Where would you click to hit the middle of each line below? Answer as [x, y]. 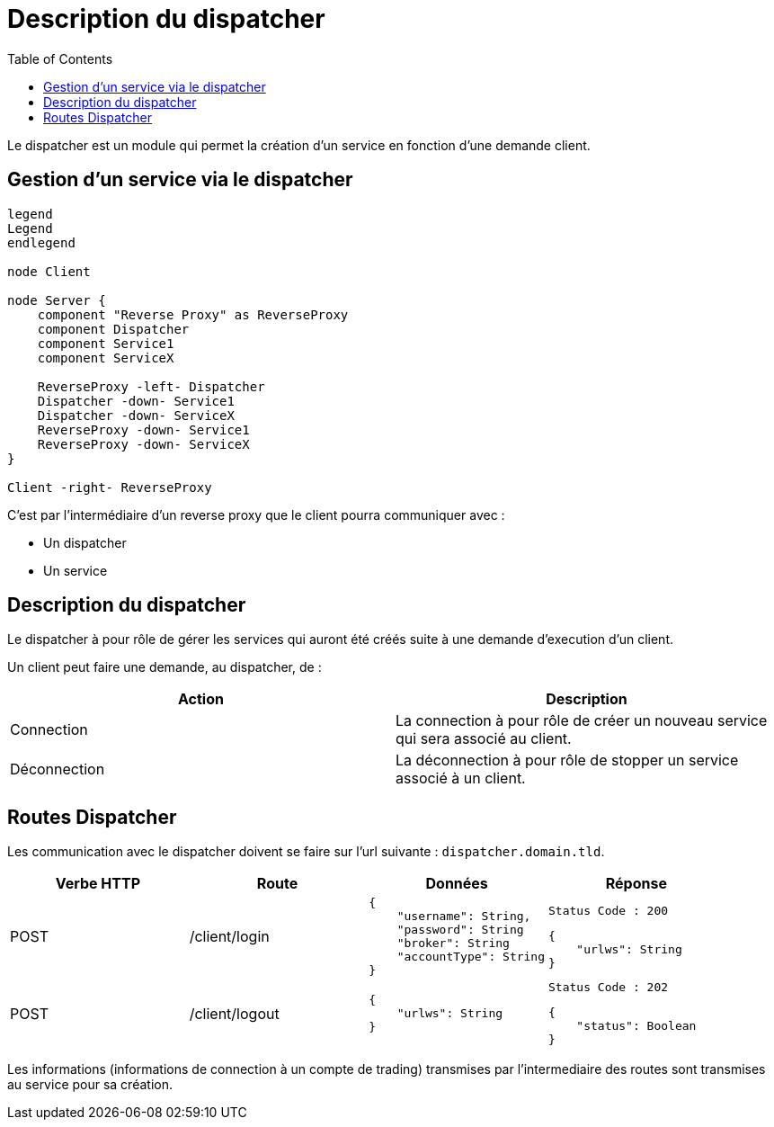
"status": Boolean [636, 1026]
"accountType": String [471, 957]
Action [201, 699]
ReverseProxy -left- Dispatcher [151, 386]
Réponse [636, 884]
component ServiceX [106, 358]
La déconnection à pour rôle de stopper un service [567, 760]
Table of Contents [60, 58]
